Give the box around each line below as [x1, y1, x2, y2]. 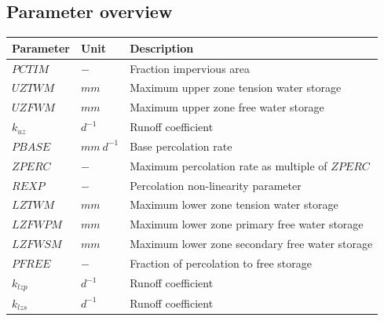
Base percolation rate [130, 137, 232, 154]
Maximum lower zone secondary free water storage [130, 235, 373, 252]
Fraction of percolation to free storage [130, 254, 313, 271]
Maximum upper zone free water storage [130, 99, 324, 115]
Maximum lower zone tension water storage [130, 196, 338, 213]
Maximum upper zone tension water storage [130, 79, 342, 96]
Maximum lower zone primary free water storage [130, 216, 364, 232]
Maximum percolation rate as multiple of [130, 157, 327, 173]
